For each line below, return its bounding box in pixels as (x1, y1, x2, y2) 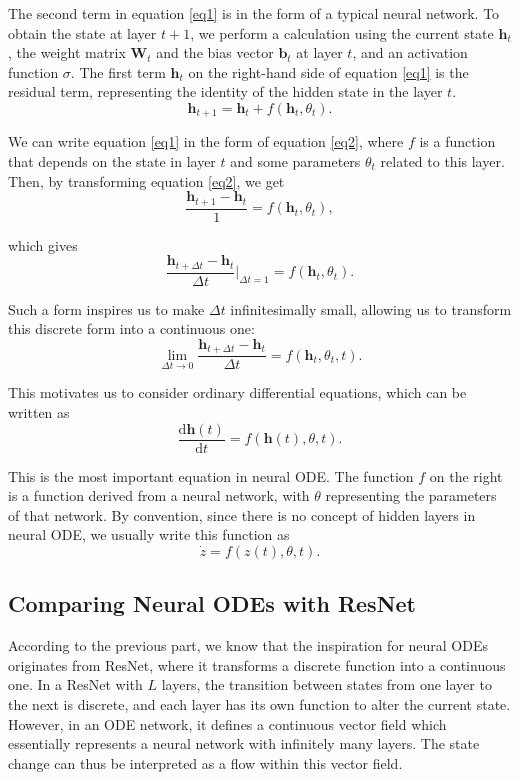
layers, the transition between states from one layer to (161, 674, 492, 695)
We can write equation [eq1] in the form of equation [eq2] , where (8, 131, 404, 152)
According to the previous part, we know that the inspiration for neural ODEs (8, 635, 489, 656)
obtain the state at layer (8, 22, 157, 43)
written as (8, 402, 70, 423)
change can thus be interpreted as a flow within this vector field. (8, 752, 403, 773)
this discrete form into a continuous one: (8, 318, 255, 339)
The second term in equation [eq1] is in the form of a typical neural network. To (8, 3, 500, 23)
